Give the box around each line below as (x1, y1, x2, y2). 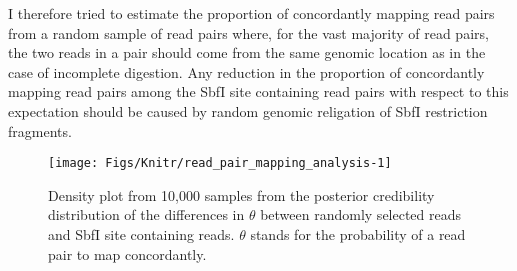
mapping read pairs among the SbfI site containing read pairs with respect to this (8, 81, 509, 102)
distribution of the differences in (48, 204, 245, 225)
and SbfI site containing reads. (48, 224, 235, 244)
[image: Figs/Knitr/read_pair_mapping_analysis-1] (48, 156, 392, 171)
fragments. (8, 120, 72, 141)
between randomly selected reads (260, 204, 462, 225)
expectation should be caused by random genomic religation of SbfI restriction (8, 100, 488, 121)
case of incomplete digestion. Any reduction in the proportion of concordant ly (8, 61, 485, 82)
